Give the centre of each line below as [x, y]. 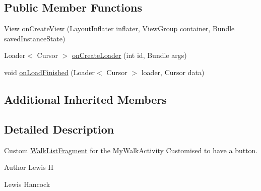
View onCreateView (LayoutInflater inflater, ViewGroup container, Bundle [119, 28]
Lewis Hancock [27, 184]
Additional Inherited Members [85, 99]
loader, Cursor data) [173, 72]
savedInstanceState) [35, 38]
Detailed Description [59, 129]
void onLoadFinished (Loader [50, 72]
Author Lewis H [29, 167]
